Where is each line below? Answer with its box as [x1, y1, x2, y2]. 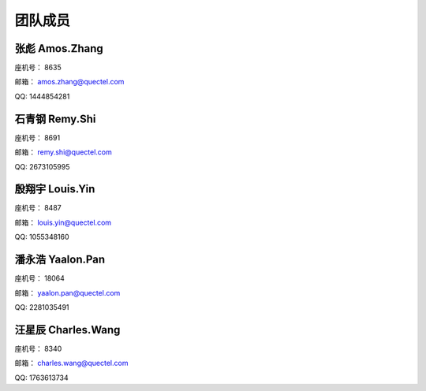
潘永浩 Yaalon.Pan [14, 253, 106, 266]
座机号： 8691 [14, 132, 61, 142]
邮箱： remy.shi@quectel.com [14, 147, 112, 157]
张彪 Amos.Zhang [14, 42, 104, 55]
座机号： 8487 [14, 203, 62, 213]
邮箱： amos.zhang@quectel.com [14, 77, 125, 87]
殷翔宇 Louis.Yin [14, 182, 95, 196]
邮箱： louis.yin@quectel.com [14, 218, 112, 227]
